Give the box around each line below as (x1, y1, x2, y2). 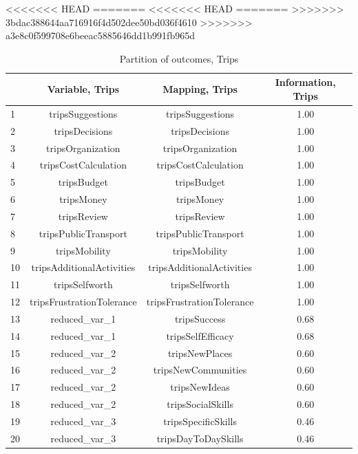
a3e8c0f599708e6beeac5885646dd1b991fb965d (6, 28, 195, 43)
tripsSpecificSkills (163, 414, 237, 428)
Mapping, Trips (162, 82, 238, 96)
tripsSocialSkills (167, 397, 233, 411)
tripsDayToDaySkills (156, 431, 244, 445)
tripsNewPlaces (167, 345, 233, 360)
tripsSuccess (174, 311, 226, 325)
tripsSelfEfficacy (166, 328, 234, 343)
